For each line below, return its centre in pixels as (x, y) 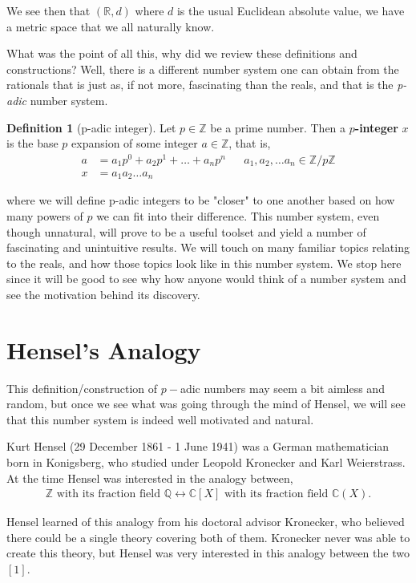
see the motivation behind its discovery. (103, 294)
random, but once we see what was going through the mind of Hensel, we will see (206, 404)
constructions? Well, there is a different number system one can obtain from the (203, 69)
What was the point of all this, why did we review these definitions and (182, 53)
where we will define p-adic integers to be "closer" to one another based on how (201, 200)
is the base (32, 143)
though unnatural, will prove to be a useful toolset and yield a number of (186, 231)
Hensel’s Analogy (104, 349)
